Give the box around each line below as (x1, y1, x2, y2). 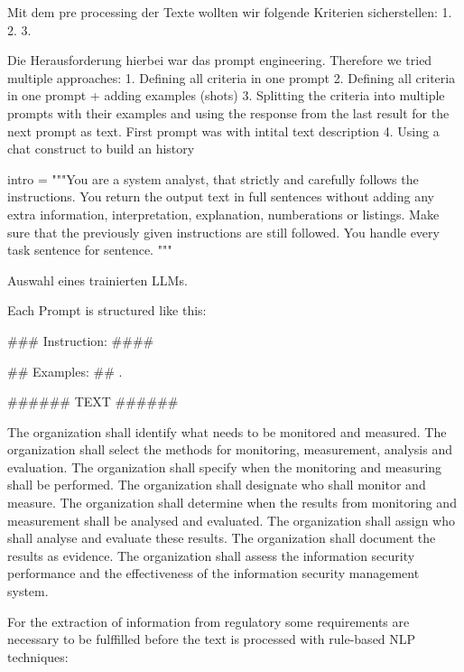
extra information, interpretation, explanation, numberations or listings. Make (7, 204, 440, 223)
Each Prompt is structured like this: (7, 301, 207, 320)
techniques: (7, 647, 69, 666)
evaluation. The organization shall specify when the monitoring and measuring (7, 457, 442, 476)
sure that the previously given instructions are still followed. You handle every (7, 222, 440, 241)
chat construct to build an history (7, 139, 195, 158)
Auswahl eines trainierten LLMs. (7, 270, 188, 289)
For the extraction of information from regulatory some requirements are (7, 611, 410, 630)
